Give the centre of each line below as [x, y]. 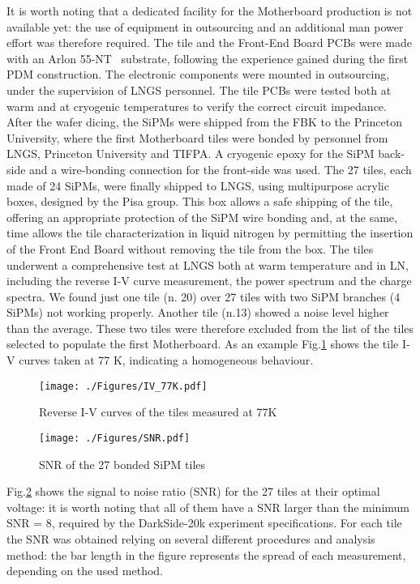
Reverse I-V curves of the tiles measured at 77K [158, 412]
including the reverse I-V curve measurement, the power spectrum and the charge [209, 281]
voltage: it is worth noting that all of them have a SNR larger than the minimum [208, 507]
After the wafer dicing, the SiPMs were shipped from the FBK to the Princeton [205, 122]
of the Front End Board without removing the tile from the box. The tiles [190, 248]
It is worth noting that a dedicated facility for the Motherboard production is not [210, 11]
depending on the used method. [85, 571]
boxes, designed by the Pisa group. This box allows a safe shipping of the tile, [200, 201]
